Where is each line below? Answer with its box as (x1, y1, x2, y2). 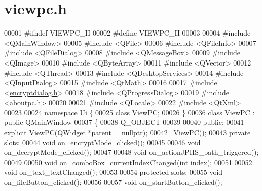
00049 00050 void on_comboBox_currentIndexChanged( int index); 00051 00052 (4, 156, 252, 167)
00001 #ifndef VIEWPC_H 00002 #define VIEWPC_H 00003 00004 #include (4, 27, 251, 38)
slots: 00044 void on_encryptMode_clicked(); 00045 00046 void (4, 137, 201, 147)
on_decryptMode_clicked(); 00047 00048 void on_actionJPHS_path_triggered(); (4, 147, 259, 157)
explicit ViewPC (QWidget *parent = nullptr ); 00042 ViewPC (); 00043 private (4, 127, 251, 138)
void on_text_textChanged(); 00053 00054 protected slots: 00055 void (4, 167, 223, 177)
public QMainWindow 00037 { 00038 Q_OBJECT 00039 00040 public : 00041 (4, 117, 244, 128)
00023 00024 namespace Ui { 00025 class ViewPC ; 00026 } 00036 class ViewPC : (4, 107, 255, 117)
